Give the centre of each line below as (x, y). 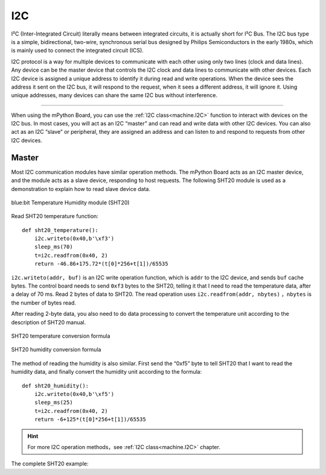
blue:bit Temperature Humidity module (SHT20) (70, 203)
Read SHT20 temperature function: (55, 216)
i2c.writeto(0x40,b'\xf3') (74, 239)
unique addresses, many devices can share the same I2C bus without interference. (114, 95)
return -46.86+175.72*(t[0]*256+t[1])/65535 (101, 264)
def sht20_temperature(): (60, 230)
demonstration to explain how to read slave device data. (81, 189)
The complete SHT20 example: (50, 464)
